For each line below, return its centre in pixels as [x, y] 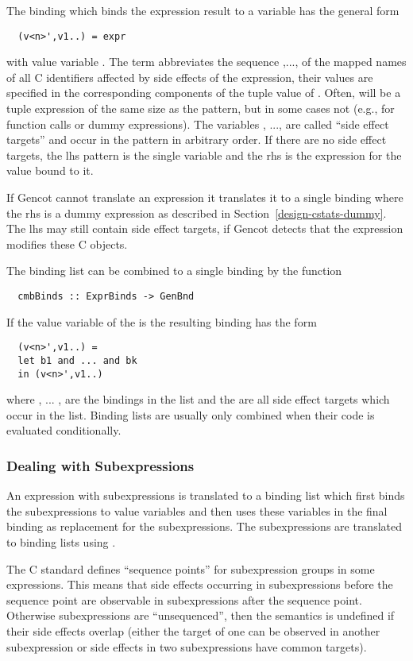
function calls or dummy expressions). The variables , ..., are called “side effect [198, 124]
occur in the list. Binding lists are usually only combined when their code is [191, 414]
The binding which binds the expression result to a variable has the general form [203, 10]
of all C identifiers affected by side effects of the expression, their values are [190, 77]
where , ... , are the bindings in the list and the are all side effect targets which [198, 399]
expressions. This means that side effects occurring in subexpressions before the [200, 584]
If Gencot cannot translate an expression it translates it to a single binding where [205, 197]
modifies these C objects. [67, 244]
